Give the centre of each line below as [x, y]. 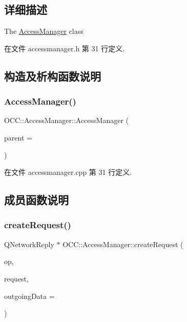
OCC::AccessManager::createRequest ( [123, 244]
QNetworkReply [29, 244]
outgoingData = [29, 296]
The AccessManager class [44, 31]
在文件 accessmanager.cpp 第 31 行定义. [68, 172]
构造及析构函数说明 [53, 76]
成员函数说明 [36, 200]
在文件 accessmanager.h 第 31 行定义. [65, 48]
